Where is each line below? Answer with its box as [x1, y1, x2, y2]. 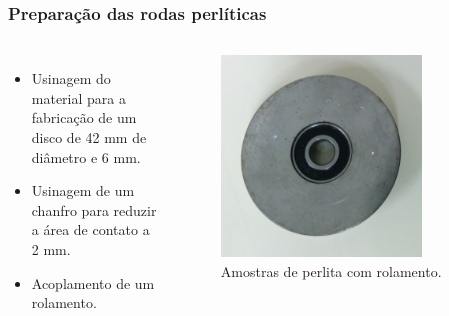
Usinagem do [31, 68, 111, 89]
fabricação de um [31, 107, 137, 128]
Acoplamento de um [31, 272, 155, 293]
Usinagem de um [31, 180, 135, 201]
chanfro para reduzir [31, 199, 157, 220]
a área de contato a [31, 219, 150, 240]
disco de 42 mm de [31, 127, 147, 147]
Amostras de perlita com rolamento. [220, 260, 442, 281]
